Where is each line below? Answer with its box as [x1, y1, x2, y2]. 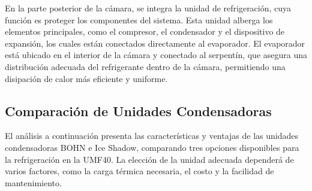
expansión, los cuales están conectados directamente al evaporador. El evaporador [5, 37, 305, 49]
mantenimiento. [5, 176, 62, 189]
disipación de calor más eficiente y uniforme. [5, 72, 168, 84]
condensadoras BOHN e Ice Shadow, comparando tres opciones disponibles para [5, 141, 299, 153]
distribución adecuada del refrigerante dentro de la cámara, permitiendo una [5, 60, 286, 72]
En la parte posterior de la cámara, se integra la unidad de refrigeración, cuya [5, 2, 292, 14]
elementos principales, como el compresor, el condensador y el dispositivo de [5, 25, 285, 38]
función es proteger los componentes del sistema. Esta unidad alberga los [5, 13, 273, 26]
